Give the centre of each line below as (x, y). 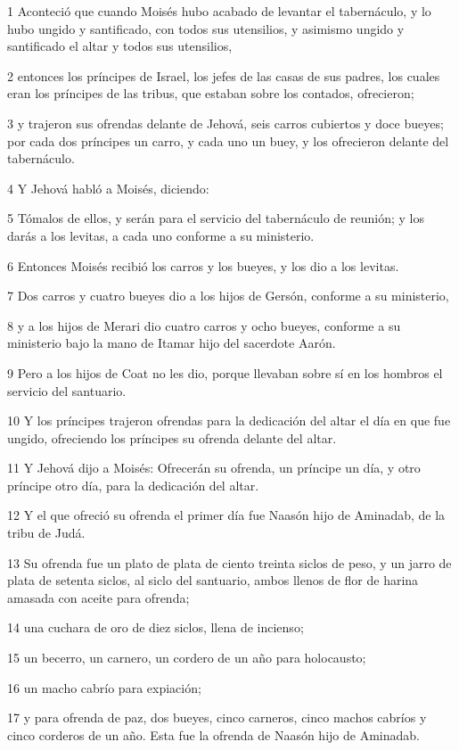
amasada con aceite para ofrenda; (98, 597)
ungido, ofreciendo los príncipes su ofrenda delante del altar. (172, 437)
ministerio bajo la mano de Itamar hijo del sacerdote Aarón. (172, 343)
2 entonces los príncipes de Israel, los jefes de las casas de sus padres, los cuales (224, 75)
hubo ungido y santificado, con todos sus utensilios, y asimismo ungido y (206, 28)
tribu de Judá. (46, 533)
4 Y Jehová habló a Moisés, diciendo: (108, 188)
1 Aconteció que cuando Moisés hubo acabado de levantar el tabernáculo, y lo (219, 11)
